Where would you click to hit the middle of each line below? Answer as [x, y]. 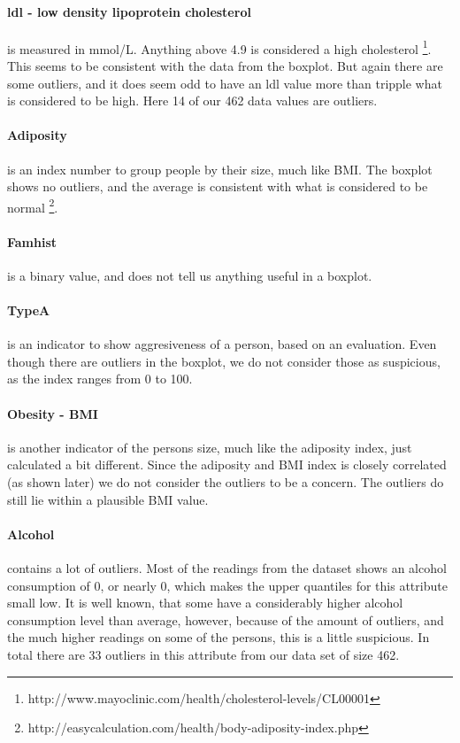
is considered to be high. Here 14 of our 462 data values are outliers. [192, 101]
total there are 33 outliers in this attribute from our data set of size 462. [203, 654]
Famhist [32, 241]
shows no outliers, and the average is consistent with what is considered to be [218, 186]
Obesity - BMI [53, 413]
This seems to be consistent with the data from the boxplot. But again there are [225, 66]
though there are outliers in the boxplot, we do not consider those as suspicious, [224, 361]
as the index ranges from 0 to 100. [100, 379]
